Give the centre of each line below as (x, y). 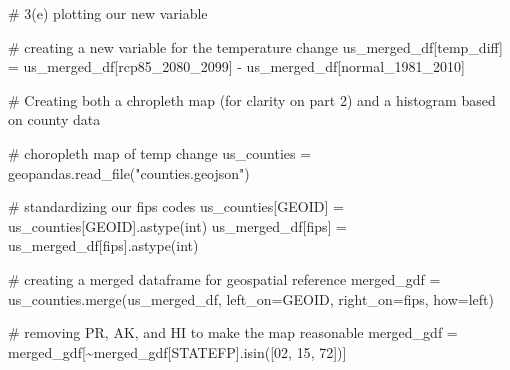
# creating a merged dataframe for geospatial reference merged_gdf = (224, 278)
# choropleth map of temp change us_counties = (160, 152)
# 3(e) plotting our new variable (108, 13)
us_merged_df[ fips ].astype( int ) (103, 245)
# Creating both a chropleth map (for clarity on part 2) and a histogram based (252, 99)
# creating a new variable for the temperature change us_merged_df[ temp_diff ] (256, 46)
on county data (54, 119)
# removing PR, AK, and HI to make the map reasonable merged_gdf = (233, 332)
